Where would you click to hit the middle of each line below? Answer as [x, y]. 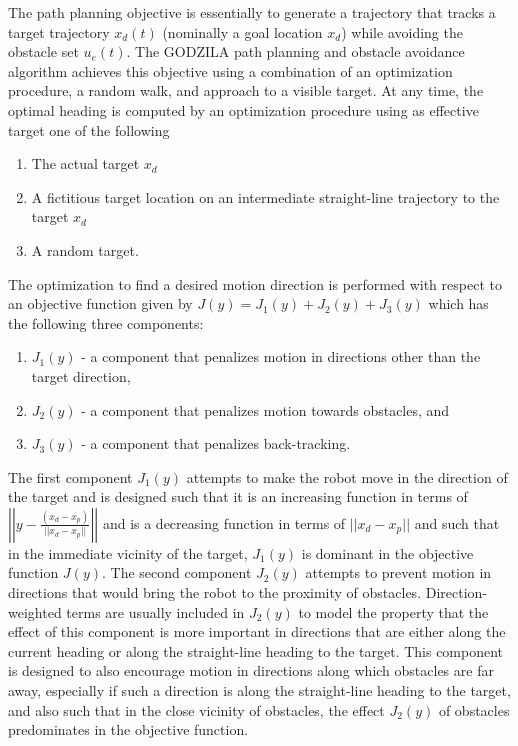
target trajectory [59, 31]
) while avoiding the [402, 31]
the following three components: [106, 322]
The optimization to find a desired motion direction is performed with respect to [255, 283]
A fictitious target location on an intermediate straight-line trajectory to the [265, 196]
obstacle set [43, 51]
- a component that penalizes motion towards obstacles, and [265, 409]
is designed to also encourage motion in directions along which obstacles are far [251, 670]
